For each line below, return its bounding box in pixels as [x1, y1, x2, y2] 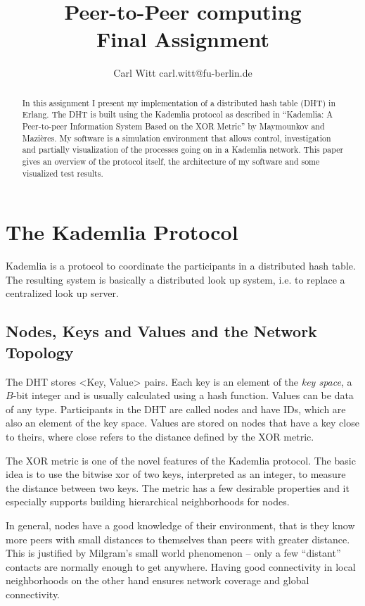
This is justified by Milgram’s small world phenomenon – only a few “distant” [6, 545, 341, 560]
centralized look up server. [6, 286, 119, 301]
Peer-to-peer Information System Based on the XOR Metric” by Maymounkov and [22, 120, 325, 132]
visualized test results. [22, 167, 103, 179]
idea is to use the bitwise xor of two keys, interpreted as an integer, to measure [6, 467, 346, 481]
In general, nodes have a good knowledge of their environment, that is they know [6, 517, 355, 532]
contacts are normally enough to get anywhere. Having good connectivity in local [6, 559, 356, 574]
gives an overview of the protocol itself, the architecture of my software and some [22, 155, 320, 167]
